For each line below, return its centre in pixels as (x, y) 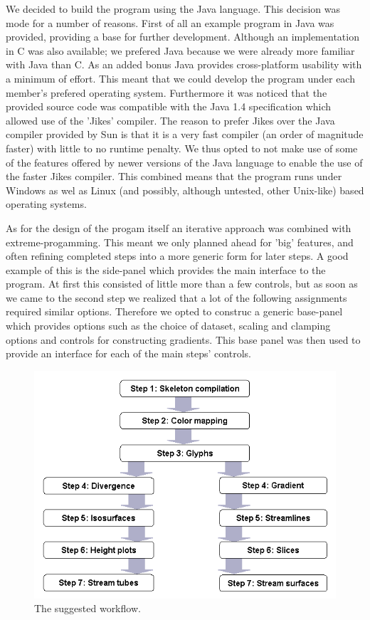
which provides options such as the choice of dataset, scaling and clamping (168, 326)
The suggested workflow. (88, 608)
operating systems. (46, 204)
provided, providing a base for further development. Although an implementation (183, 37)
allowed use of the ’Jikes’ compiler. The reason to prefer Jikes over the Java (170, 120)
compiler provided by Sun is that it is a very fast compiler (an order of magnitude (185, 134)
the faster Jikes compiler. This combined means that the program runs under (174, 176)
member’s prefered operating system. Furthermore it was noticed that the (166, 92)
